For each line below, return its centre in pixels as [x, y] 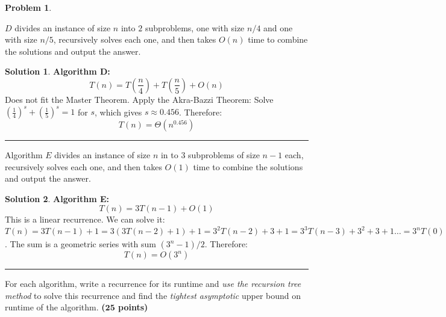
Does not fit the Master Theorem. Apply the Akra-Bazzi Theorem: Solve [139, 99]
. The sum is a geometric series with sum [80, 244]
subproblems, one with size [195, 27]
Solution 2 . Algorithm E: [57, 198]
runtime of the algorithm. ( [55, 307]
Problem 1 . [28, 7]
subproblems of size [224, 155]
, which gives [118, 112]
